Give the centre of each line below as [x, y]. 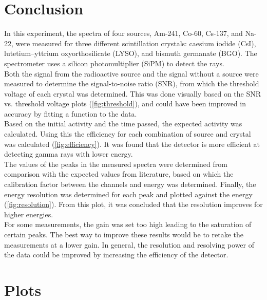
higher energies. [29, 214]
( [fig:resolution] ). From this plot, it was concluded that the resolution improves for [133, 204]
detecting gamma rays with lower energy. [69, 154]
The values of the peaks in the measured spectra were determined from [116, 164]
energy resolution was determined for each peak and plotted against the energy [128, 194]
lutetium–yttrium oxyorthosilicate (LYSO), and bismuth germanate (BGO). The [131, 53]
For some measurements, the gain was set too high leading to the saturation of [128, 224]
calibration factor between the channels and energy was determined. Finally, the [130, 184]
